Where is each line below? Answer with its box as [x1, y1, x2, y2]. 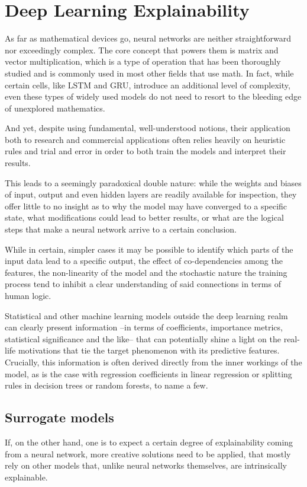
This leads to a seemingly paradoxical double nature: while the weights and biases [5, 176, 302, 189]
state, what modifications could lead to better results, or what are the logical [5, 211, 284, 224]
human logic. [5, 289, 51, 301]
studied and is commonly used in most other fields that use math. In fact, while [5, 66, 294, 79]
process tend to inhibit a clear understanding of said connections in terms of [5, 278, 281, 290]
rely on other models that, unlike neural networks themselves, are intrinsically [5, 459, 287, 472]
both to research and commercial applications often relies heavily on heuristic [5, 133, 286, 145]
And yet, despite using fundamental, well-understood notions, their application [5, 122, 290, 134]
